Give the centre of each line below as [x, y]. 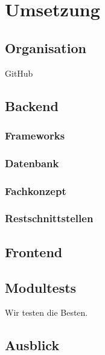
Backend [32, 105]
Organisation [46, 47]
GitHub [19, 73]
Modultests [41, 287]
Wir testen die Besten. [46, 312]
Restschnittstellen [49, 218]
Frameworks [35, 135]
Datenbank [32, 163]
